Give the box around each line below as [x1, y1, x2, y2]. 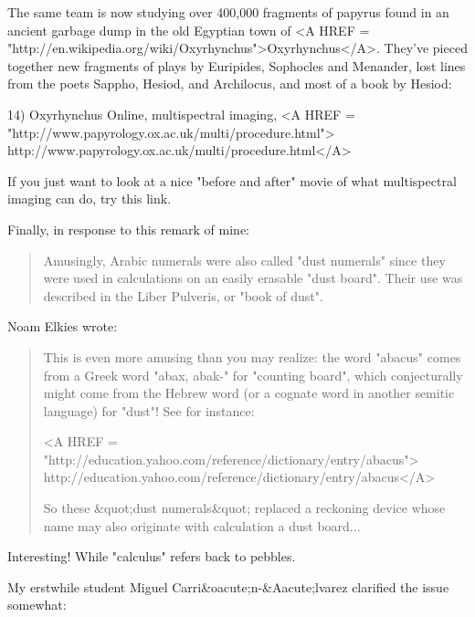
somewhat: [7, 595, 67, 614]
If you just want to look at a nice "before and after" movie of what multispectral [7, 171, 457, 190]
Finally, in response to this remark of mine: [7, 219, 250, 238]
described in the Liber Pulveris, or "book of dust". [43, 286, 323, 305]
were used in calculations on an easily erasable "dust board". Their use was [43, 268, 463, 288]
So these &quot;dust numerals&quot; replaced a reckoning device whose [43, 498, 446, 518]
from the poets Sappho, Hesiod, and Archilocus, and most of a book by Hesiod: [7, 74, 452, 93]
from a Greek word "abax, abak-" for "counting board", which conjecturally [43, 365, 463, 384]
